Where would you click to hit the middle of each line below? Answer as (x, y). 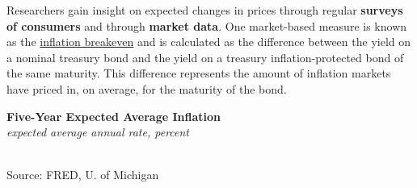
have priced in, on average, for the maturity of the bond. (147, 88)
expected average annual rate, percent (98, 132)
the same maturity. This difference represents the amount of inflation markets (199, 73)
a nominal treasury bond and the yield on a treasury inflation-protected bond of (205, 57)
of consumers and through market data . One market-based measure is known (207, 25)
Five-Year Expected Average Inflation (114, 116)
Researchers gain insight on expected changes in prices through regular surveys (205, 10)
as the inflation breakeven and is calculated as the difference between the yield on (209, 42)
